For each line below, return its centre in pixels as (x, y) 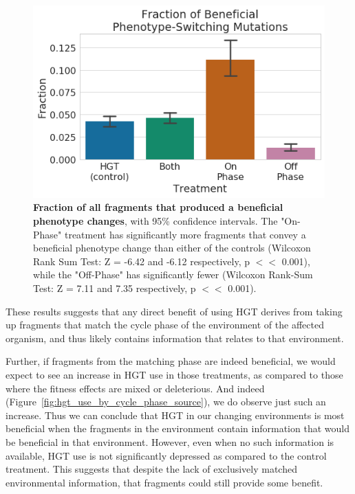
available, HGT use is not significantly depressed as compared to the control (166, 455)
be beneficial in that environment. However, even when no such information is (170, 441)
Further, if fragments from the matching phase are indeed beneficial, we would (171, 361)
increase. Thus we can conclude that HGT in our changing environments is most (175, 415)
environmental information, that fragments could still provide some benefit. (164, 482)
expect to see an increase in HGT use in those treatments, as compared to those (174, 374)
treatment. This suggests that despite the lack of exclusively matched (151, 469)
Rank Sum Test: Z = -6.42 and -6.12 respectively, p (141, 261)
